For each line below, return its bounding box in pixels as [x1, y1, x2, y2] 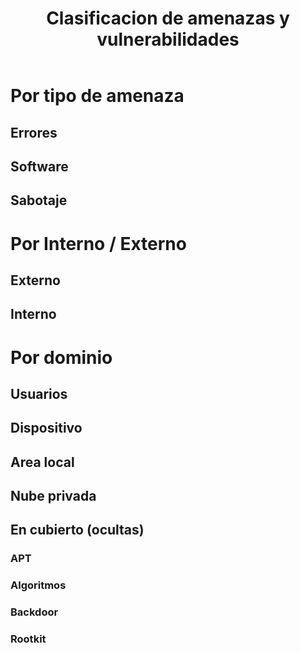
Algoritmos [10, 578, 67, 592]
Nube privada [10, 488, 97, 505]
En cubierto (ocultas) [10, 522, 145, 539]
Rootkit [10, 632, 47, 646]
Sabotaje [10, 192, 68, 209]
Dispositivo [10, 420, 83, 437]
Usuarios [10, 385, 68, 402]
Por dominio [10, 346, 113, 369]
